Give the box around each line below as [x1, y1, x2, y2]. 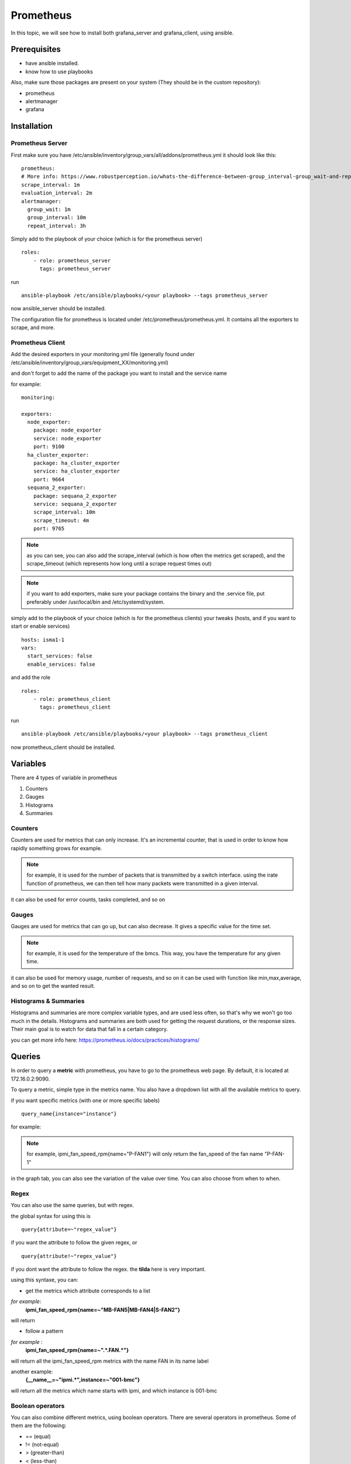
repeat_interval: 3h [27, 223, 87, 229]
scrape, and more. [11, 324, 55, 331]
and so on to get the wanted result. [11, 983, 95, 990]
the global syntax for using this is [11, 1212, 91, 1219]
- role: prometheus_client [33, 696, 111, 703]
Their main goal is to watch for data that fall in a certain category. [11, 1025, 168, 1033]
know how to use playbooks [25, 68, 93, 75]
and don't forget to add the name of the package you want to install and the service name [11, 370, 228, 377]
